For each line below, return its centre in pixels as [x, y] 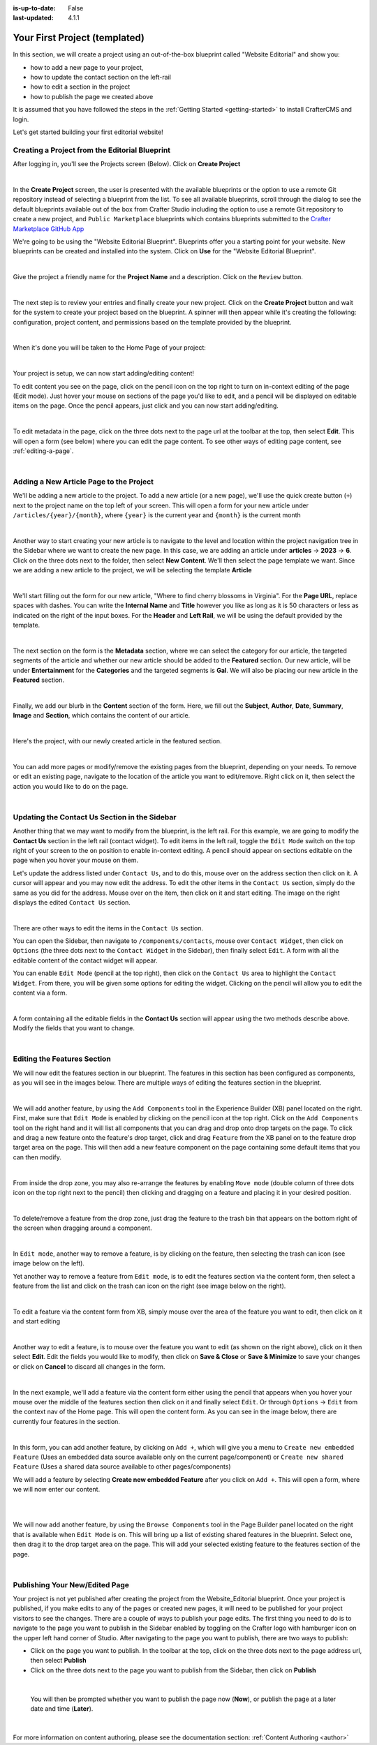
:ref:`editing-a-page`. [43, 451]
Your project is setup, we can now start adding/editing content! [104, 373]
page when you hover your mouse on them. [76, 860]
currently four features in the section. [66, 1421]
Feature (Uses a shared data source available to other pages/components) [122, 1466]
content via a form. [40, 993]
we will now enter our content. [57, 1490]
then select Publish [58, 1661]
